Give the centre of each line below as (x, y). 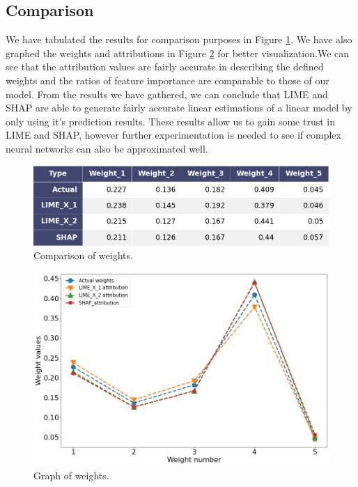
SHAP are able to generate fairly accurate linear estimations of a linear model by (179, 108)
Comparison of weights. (83, 255)
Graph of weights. (71, 476)
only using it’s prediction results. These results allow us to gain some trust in (171, 121)
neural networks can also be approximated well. (107, 148)
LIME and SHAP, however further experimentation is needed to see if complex (173, 135)
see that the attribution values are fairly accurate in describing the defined (165, 67)
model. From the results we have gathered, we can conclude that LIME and (167, 94)
